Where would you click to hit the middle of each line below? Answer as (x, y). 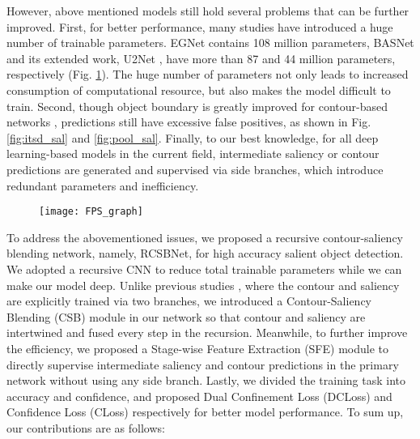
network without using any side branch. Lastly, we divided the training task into (206, 380)
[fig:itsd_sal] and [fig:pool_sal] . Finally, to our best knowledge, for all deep (193, 137)
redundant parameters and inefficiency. (103, 185)
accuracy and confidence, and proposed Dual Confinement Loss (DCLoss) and (199, 396)
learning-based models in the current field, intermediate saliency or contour (193, 153)
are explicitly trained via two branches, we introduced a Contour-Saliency (189, 301)
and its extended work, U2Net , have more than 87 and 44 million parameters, (201, 58)
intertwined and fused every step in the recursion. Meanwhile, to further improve (207, 332)
